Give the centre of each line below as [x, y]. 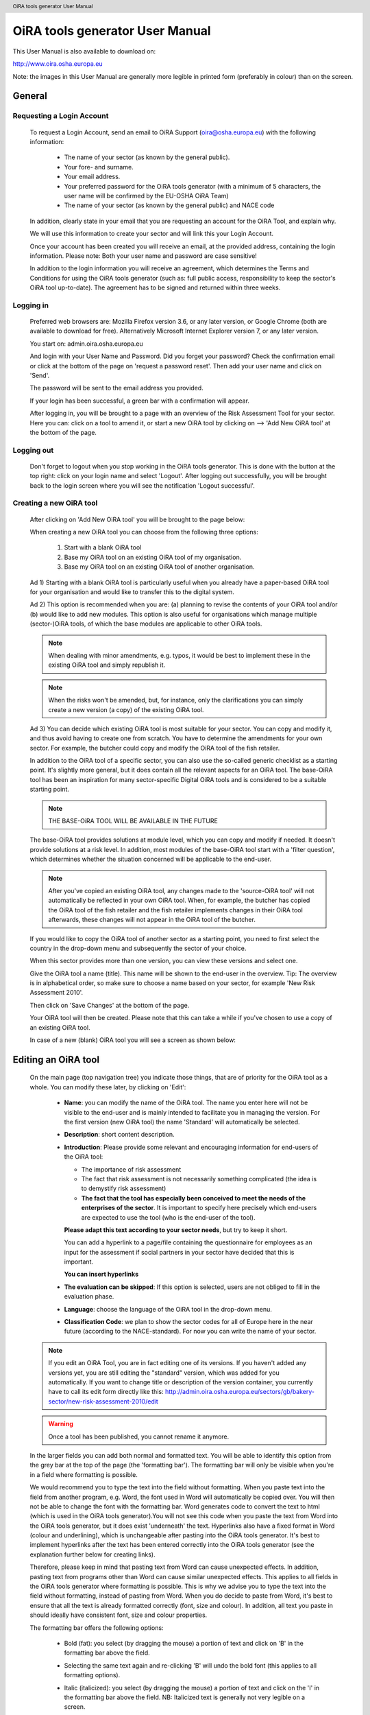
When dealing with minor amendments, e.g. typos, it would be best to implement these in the [180, 655]
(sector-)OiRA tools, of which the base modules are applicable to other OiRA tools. [146, 624]
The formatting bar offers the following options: [97, 1628]
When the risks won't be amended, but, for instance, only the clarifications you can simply [176, 700]
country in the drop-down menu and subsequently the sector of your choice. [138, 948]
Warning [61, 1424]
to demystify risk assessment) [124, 1188]
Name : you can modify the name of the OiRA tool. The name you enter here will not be [186, 1103]
